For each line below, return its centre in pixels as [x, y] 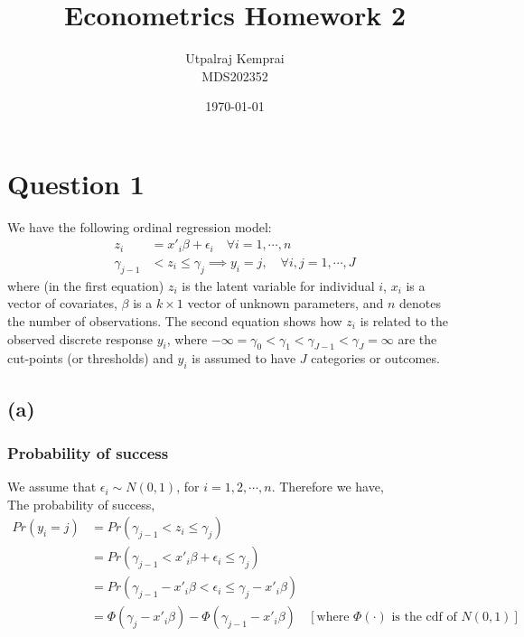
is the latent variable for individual [278, 285]
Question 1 [76, 183]
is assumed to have [244, 358]
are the [417, 338]
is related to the [404, 320]
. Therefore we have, [327, 487]
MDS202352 [235, 75]
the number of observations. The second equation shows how [175, 320]
